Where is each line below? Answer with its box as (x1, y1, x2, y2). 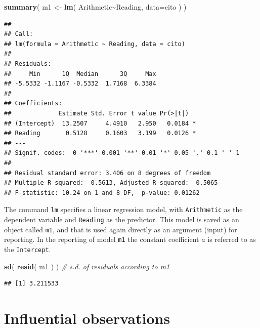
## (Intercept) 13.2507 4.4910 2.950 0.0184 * (4, 119, 196, 127)
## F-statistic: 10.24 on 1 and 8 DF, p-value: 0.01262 (4, 189, 200, 196)
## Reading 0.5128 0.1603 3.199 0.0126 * (4, 130, 196, 137)
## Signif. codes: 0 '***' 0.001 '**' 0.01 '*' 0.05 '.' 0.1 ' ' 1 (4, 149, 240, 157)
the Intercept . (4, 243, 51, 254)
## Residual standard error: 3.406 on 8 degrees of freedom (4, 169, 211, 177)
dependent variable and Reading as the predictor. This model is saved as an (4, 214, 239, 224)
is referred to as (207, 234, 256, 244)
